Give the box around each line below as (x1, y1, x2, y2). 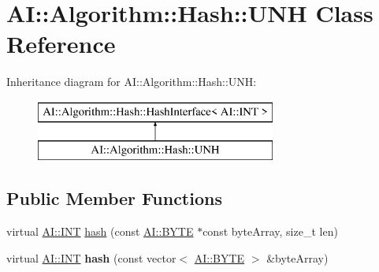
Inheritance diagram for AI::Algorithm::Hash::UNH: (6, 73, 257, 90)
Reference (6, 28, 116, 60)
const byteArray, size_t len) (203, 223, 338, 240)
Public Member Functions (6, 186, 222, 211)
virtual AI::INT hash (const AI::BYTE (6, 223, 194, 240)
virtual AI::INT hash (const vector (6, 249, 176, 266)
